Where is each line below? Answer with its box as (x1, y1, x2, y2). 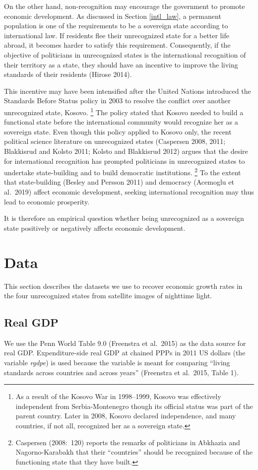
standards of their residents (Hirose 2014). (4, 69, 132, 79)
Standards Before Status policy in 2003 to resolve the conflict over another (4, 95, 231, 106)
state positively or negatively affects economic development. (4, 222, 186, 233)
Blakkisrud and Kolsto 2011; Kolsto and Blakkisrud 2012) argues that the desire (4, 145, 248, 156)
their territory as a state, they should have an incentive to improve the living (4, 59, 238, 69)
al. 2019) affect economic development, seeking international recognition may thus (4, 187, 254, 197)
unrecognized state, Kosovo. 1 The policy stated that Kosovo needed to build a (4, 105, 244, 117)
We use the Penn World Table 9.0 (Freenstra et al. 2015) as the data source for (4, 337, 246, 348)
